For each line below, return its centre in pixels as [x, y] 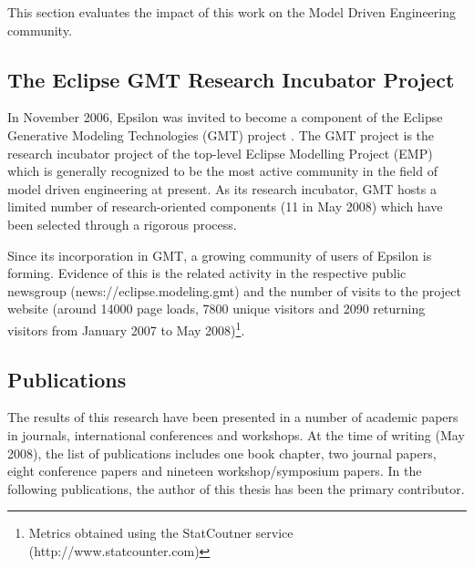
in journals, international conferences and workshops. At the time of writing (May [236, 434]
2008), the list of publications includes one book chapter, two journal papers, [222, 453]
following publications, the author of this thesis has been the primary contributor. [236, 488]
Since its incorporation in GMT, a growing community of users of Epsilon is [220, 255]
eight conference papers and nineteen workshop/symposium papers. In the [215, 471]
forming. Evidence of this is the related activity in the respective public [207, 273]
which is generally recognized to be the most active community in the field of [222, 171]
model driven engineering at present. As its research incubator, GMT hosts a [222, 188]
